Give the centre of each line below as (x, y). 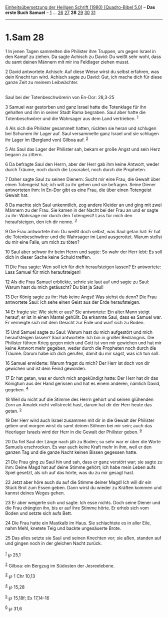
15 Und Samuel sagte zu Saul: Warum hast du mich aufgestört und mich (79, 332)
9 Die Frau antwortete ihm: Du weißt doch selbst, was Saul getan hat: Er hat (83, 231)
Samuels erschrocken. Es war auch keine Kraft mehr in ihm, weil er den (78, 447)
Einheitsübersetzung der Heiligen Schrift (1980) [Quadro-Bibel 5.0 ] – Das (80, 7)
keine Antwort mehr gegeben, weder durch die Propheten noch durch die (81, 348)
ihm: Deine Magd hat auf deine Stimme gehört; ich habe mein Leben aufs (80, 467)
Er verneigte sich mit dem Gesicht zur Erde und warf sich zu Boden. (75, 322)
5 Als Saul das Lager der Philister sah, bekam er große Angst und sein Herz (83, 149)
